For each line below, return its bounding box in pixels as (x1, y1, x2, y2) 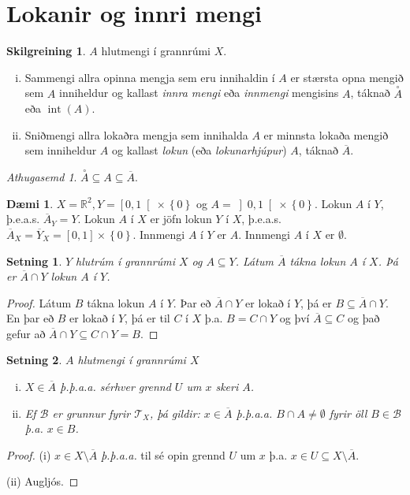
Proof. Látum (6, 294, 72, 311)
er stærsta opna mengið (290, 69, 404, 85)
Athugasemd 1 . (6, 169, 77, 185)
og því (279, 310, 310, 326)
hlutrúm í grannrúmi (76, 252, 175, 269)
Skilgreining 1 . (6, 43, 86, 59)
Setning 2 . (6, 352, 62, 368)
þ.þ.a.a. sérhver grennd (60, 378, 171, 395)
